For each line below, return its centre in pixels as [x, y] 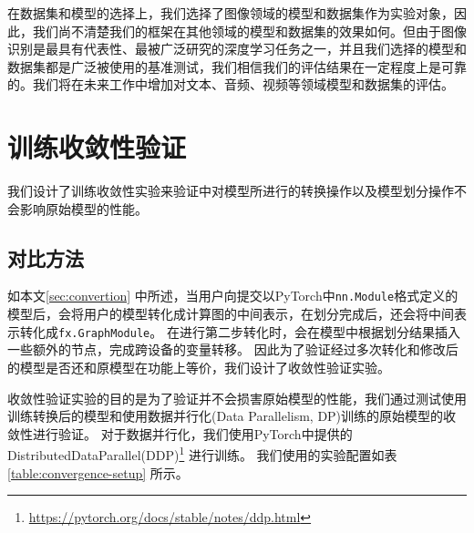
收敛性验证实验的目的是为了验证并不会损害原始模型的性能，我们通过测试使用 [237, 398]
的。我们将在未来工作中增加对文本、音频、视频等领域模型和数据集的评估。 [231, 84]
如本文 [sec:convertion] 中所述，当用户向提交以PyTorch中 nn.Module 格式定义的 [233, 296]
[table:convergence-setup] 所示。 [98, 472]
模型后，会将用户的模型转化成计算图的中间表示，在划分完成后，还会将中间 [231, 314]
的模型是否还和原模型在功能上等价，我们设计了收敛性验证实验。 [199, 367]
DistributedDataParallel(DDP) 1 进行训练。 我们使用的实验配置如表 [202, 454]
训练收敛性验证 [97, 147]
